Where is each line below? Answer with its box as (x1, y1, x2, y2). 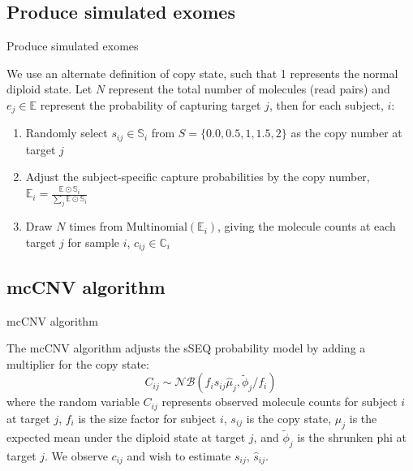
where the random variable (6, 393, 140, 410)
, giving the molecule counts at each (217, 218, 396, 235)
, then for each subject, (269, 96, 384, 113)
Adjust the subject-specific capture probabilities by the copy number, (25, 168, 370, 185)
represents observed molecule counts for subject (161, 393, 398, 410)
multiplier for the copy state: (6, 355, 149, 372)
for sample (67, 233, 120, 250)
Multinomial (126, 222, 187, 234)
